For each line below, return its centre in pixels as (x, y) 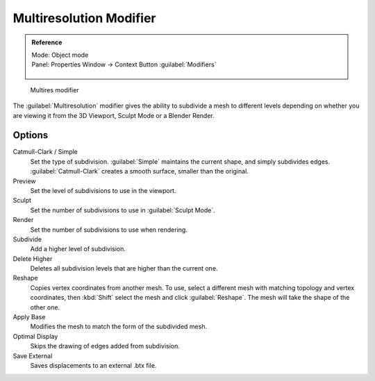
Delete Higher (33, 259)
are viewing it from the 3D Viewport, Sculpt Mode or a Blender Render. (114, 115)
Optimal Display (35, 336)
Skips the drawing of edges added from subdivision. (105, 346)
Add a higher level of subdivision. (78, 249)
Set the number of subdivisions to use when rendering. (109, 230)
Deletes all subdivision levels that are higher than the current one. (124, 269)
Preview (24, 181)
